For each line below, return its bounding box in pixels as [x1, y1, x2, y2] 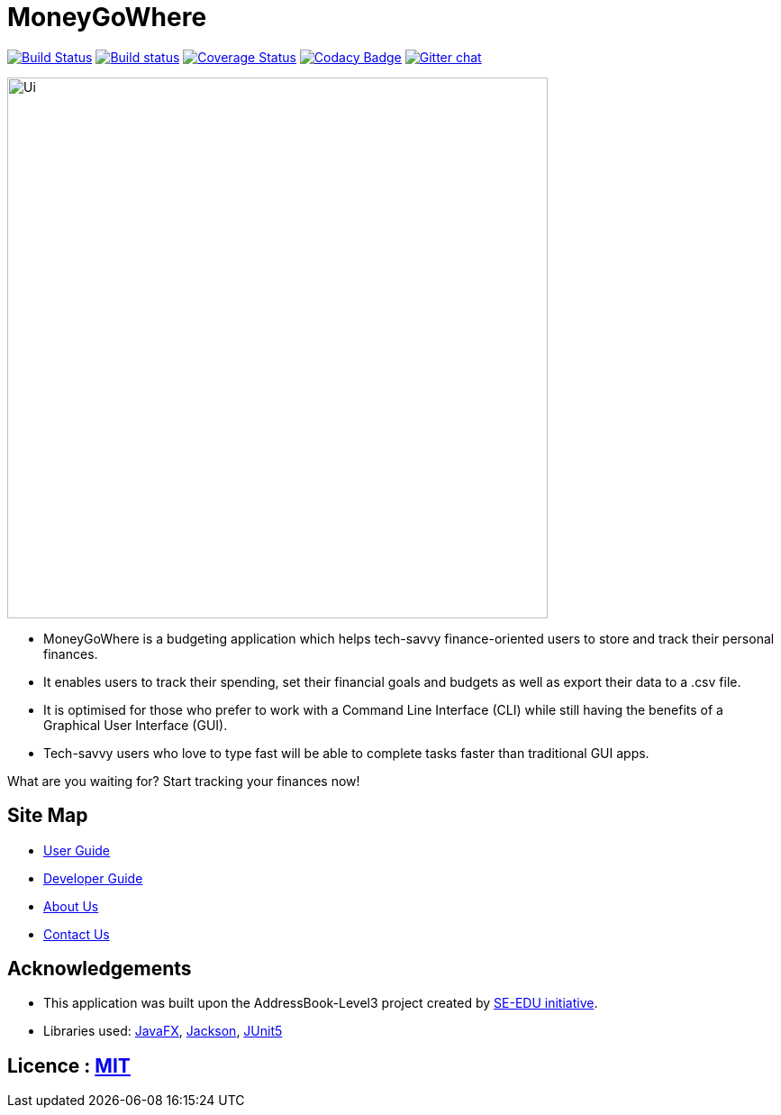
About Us [43, 898, 99, 914]
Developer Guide [43, 870, 143, 886]
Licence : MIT [7, 1054, 131, 1077]
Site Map [7, 804, 88, 827]
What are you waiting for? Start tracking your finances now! [7, 772, 360, 789]
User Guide [43, 842, 111, 858]
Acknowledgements [7, 957, 192, 981]
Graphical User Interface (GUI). [43, 717, 228, 733]
